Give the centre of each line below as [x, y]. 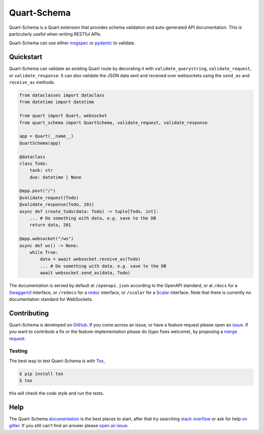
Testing [18, 351]
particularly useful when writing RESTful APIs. [55, 34]
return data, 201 [50, 225]
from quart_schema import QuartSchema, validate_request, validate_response [113, 123]
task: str [41, 170]
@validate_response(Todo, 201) [57, 205]
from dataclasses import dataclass [62, 95]
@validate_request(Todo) [49, 197]
